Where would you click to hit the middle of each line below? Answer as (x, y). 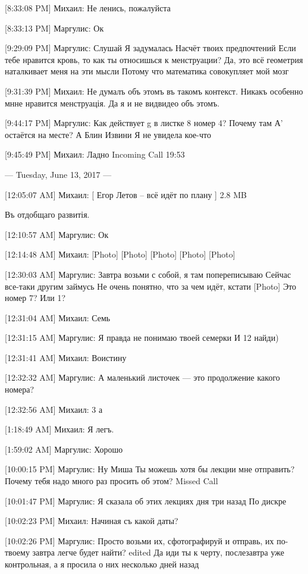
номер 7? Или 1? (35, 298)
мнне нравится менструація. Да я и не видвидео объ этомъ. (112, 103)
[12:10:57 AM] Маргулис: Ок (57, 234)
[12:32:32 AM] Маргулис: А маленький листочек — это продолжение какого (142, 377)
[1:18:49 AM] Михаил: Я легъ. (59, 429)
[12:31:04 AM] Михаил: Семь (58, 317)
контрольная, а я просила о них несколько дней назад (102, 564)
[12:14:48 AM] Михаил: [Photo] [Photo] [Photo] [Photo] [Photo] (120, 254)
